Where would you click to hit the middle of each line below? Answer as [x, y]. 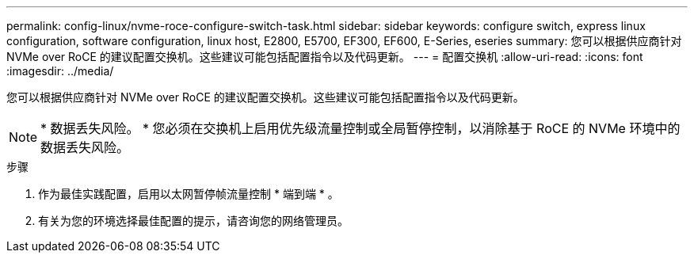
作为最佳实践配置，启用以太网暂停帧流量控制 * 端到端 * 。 [189, 194]
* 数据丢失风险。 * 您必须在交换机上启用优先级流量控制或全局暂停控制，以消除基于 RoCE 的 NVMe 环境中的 [360, 128]
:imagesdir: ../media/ [60, 71]
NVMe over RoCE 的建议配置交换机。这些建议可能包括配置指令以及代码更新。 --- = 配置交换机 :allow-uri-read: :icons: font [325, 57]
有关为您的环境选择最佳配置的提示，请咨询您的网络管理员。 [193, 221]
